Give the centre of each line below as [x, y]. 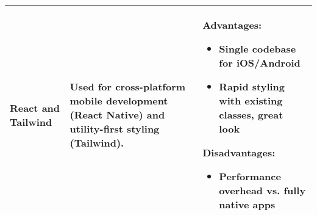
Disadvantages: [239, 152]
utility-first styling [115, 129]
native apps [247, 204]
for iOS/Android [260, 63]
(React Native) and [117, 115]
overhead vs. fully [262, 190]
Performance [250, 176]
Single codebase [258, 49]
